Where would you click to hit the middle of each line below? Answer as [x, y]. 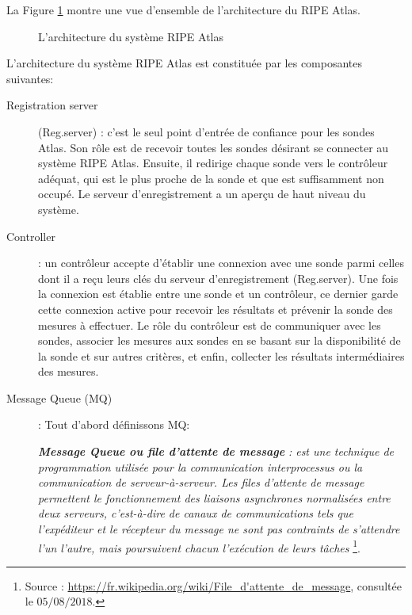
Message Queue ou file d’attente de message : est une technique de [216, 451]
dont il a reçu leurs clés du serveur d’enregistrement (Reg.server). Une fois [218, 278]
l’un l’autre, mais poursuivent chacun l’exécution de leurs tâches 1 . [199, 546]
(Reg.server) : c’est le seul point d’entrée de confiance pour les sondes [206, 131]
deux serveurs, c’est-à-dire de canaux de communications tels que [196, 513]
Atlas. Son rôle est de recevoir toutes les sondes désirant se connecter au [214, 147]
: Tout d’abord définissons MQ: [114, 424]
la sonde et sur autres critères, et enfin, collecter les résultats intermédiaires [221, 355]
